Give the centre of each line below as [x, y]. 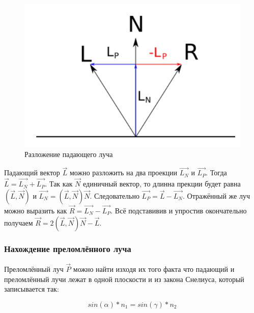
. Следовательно [115, 195]
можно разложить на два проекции [123, 173]
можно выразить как [36, 210]
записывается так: [32, 289]
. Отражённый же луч [216, 195]
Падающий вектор [32, 173]
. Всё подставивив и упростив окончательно [179, 210]
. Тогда [216, 173]
